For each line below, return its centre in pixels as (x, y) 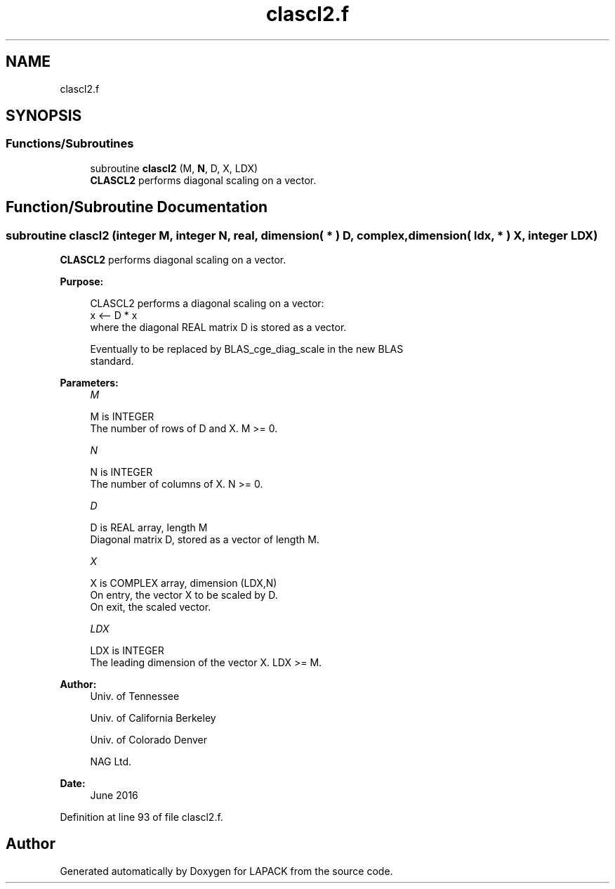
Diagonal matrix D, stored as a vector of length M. (205, 540)
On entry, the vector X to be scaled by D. (184, 595)
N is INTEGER (121, 472)
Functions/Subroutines (70, 144)
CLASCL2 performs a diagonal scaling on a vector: (207, 304)
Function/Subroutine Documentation (137, 207)
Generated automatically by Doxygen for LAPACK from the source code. (226, 871)
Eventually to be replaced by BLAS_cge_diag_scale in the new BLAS (247, 349)
